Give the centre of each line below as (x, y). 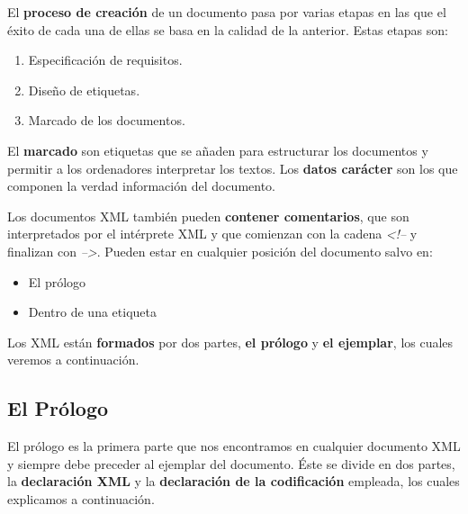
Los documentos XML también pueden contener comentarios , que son (208, 216)
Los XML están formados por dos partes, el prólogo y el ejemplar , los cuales (230, 342)
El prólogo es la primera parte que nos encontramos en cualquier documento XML (234, 446)
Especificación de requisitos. (105, 60)
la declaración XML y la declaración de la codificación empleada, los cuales (234, 481)
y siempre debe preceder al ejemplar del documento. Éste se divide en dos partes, (231, 463)
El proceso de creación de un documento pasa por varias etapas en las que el (227, 12)
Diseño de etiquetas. (84, 90)
